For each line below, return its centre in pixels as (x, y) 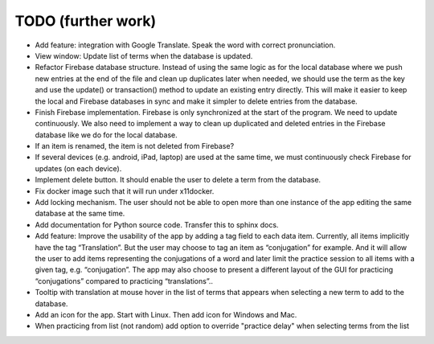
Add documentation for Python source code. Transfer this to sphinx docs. (157, 224)
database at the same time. (80, 214)
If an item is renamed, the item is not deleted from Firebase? (135, 146)
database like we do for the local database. (106, 135)
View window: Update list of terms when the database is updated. (144, 55)
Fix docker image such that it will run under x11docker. (125, 191)
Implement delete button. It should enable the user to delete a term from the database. (178, 180)
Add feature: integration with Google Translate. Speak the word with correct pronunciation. (185, 45)
